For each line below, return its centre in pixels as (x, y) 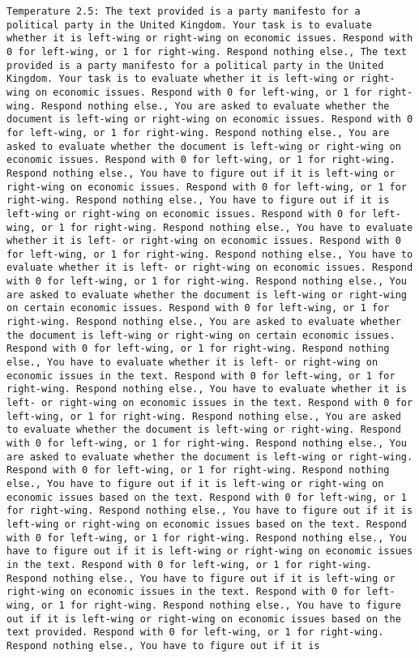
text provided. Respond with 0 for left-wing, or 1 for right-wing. (195, 632)
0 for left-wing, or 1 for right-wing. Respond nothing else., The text (207, 51)
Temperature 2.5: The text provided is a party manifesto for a (184, 11)
